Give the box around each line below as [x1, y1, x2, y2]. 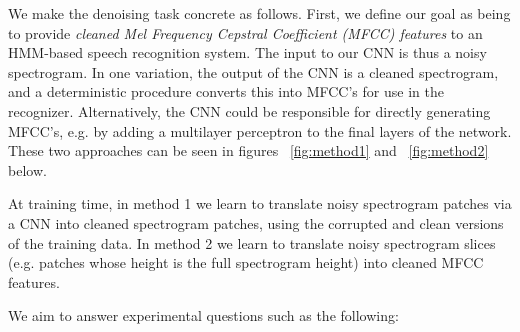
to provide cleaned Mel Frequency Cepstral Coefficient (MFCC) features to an [8, 22, 483, 43]
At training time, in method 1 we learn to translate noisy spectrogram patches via [8, 193, 512, 214]
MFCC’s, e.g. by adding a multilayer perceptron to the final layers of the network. [8, 120, 512, 141]
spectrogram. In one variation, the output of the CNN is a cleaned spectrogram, [8, 61, 499, 82]
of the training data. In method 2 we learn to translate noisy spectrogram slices [8, 232, 496, 253]
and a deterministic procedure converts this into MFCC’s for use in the [8, 81, 444, 102]
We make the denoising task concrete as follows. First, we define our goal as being [8, 3, 511, 23]
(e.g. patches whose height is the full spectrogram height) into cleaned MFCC [8, 252, 484, 273]
